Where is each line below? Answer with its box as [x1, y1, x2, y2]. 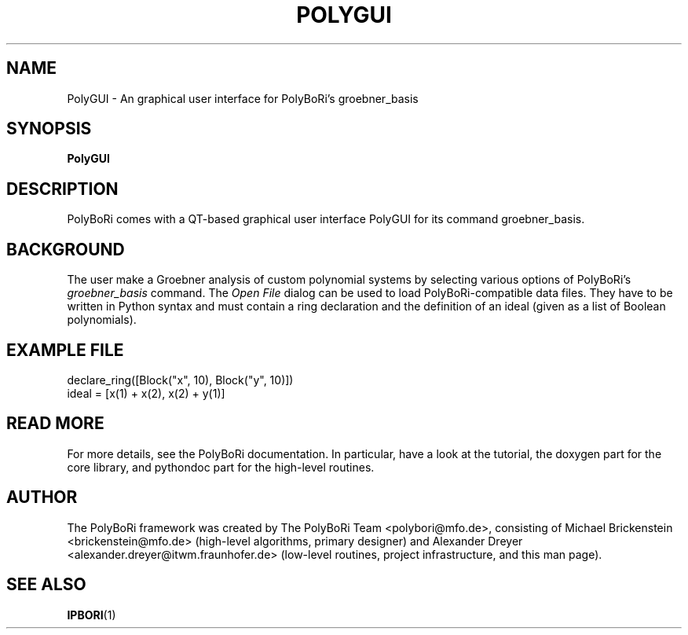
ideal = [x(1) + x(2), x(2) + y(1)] [67, 386, 225, 400]
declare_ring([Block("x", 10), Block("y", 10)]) [67, 373, 294, 387]
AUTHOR [6, 487, 78, 508]
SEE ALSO [6, 574, 86, 595]
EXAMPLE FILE [6, 340, 124, 360]
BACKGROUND [6, 239, 125, 259]
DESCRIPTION [6, 178, 119, 199]
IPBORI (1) [67, 607, 116, 622]
